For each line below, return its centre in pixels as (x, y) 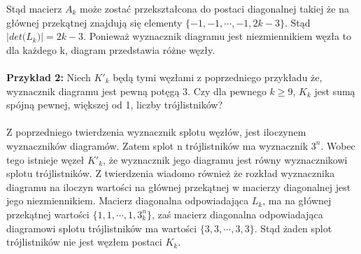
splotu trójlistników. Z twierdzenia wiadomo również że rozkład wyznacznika (171, 173)
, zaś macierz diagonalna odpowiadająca (237, 214)
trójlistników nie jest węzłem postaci (84, 242)
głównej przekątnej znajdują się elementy (94, 22)
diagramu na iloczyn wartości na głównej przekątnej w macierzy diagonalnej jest (179, 186)
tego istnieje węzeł (45, 159)
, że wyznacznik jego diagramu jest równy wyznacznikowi (225, 159)
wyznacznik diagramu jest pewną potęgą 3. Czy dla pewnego (136, 91)
